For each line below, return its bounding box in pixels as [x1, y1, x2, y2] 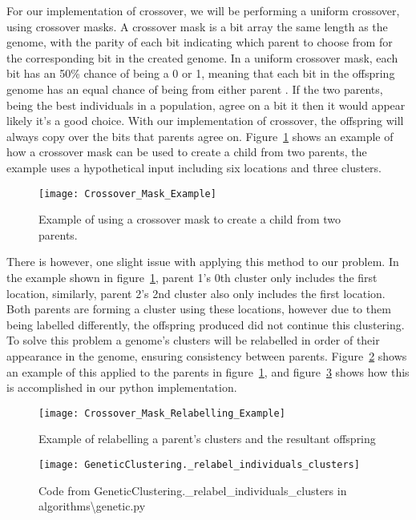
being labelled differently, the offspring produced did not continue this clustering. [6, 316, 405, 333]
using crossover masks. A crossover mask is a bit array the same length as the [6, 18, 388, 34]
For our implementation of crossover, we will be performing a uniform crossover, [6, 2, 400, 18]
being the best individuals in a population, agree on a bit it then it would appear [6, 96, 406, 113]
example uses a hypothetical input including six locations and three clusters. [6, 159, 382, 175]
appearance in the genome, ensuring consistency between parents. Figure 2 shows [6, 347, 407, 364]
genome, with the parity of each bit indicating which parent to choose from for [6, 34, 393, 50]
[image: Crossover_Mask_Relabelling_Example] [38, 407, 285, 419]
